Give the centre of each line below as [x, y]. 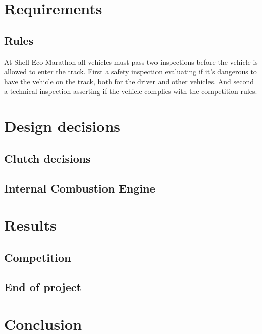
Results [30, 225]
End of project [43, 287]
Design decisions [62, 126]
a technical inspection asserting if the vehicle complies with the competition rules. [131, 91]
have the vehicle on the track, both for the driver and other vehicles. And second [129, 81]
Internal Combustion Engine [80, 188]
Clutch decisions [47, 158]
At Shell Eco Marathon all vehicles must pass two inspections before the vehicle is [131, 61]
